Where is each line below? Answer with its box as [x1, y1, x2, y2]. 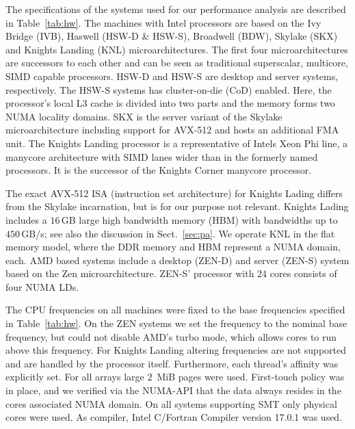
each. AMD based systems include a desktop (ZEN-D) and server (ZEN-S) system [5, 252, 350, 267]
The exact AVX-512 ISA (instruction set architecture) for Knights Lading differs [5, 185, 343, 200]
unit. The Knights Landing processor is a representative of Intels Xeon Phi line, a [5, 135, 347, 150]
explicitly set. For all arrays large [5, 369, 144, 384]
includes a [5, 212, 47, 226]
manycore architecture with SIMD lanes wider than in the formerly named [5, 149, 318, 164]
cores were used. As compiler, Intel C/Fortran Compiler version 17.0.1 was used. [5, 410, 343, 424]
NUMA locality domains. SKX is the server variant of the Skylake [5, 109, 282, 123]
